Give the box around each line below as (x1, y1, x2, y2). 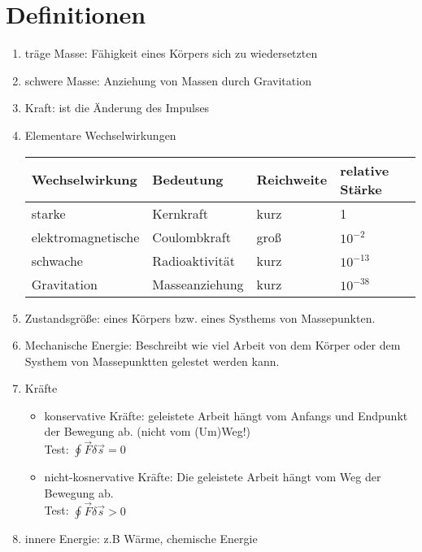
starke (31, 203, 66, 223)
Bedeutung (152, 170, 224, 189)
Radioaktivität (152, 250, 235, 270)
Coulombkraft (152, 227, 231, 246)
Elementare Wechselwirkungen (24, 126, 176, 143)
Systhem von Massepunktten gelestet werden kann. (24, 352, 280, 369)
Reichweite (256, 170, 328, 189)
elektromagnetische (31, 227, 140, 246)
